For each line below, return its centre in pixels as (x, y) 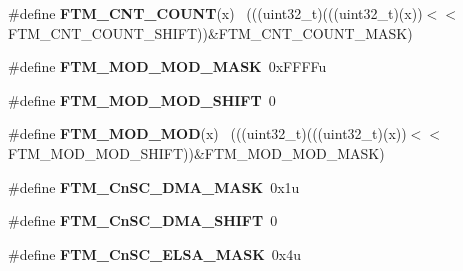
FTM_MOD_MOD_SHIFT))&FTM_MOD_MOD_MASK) (196, 152)
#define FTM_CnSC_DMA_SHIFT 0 (143, 220)
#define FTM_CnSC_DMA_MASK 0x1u (154, 186)
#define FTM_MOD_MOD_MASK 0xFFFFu (167, 66)
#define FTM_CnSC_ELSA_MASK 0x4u (154, 253)
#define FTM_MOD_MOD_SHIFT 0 (142, 99)
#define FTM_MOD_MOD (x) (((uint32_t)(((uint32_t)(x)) (207, 133)
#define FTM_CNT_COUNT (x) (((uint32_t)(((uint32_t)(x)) (215, 13)
